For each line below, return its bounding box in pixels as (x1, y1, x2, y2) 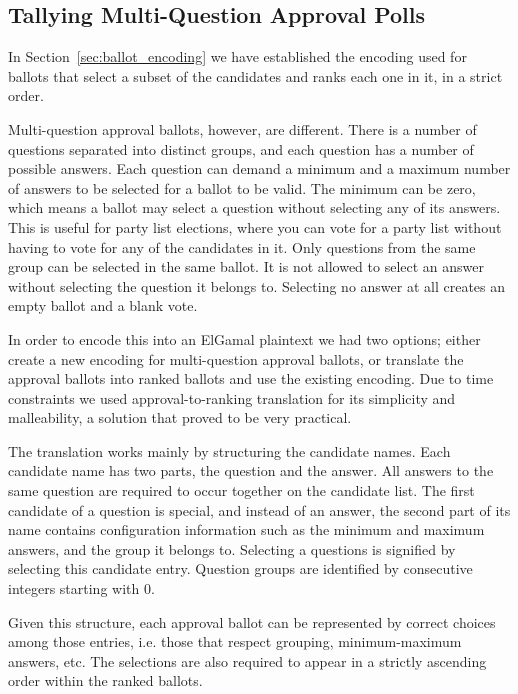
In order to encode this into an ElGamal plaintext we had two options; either (8, 328, 481, 349)
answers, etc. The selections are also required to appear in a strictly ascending (8, 650, 487, 671)
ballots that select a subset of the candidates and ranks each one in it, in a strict (8, 65, 503, 86)
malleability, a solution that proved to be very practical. (8, 407, 352, 428)
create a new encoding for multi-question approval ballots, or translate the (8, 348, 464, 369)
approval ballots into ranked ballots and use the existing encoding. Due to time (8, 368, 494, 389)
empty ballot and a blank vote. (8, 295, 198, 316)
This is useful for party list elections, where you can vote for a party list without (8, 216, 502, 237)
